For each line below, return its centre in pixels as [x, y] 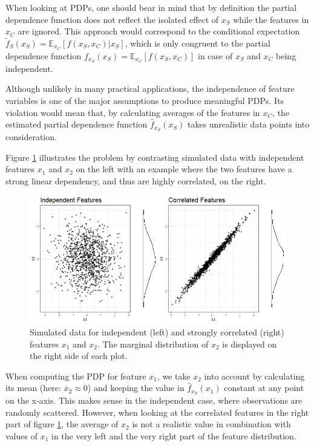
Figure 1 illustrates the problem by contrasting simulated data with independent [155, 157]
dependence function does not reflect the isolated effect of [112, 19]
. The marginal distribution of [153, 344]
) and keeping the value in [136, 388]
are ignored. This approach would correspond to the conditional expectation [159, 31]
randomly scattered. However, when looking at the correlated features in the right [157, 412]
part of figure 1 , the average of [62, 424]
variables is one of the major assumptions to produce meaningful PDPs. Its [145, 100]
